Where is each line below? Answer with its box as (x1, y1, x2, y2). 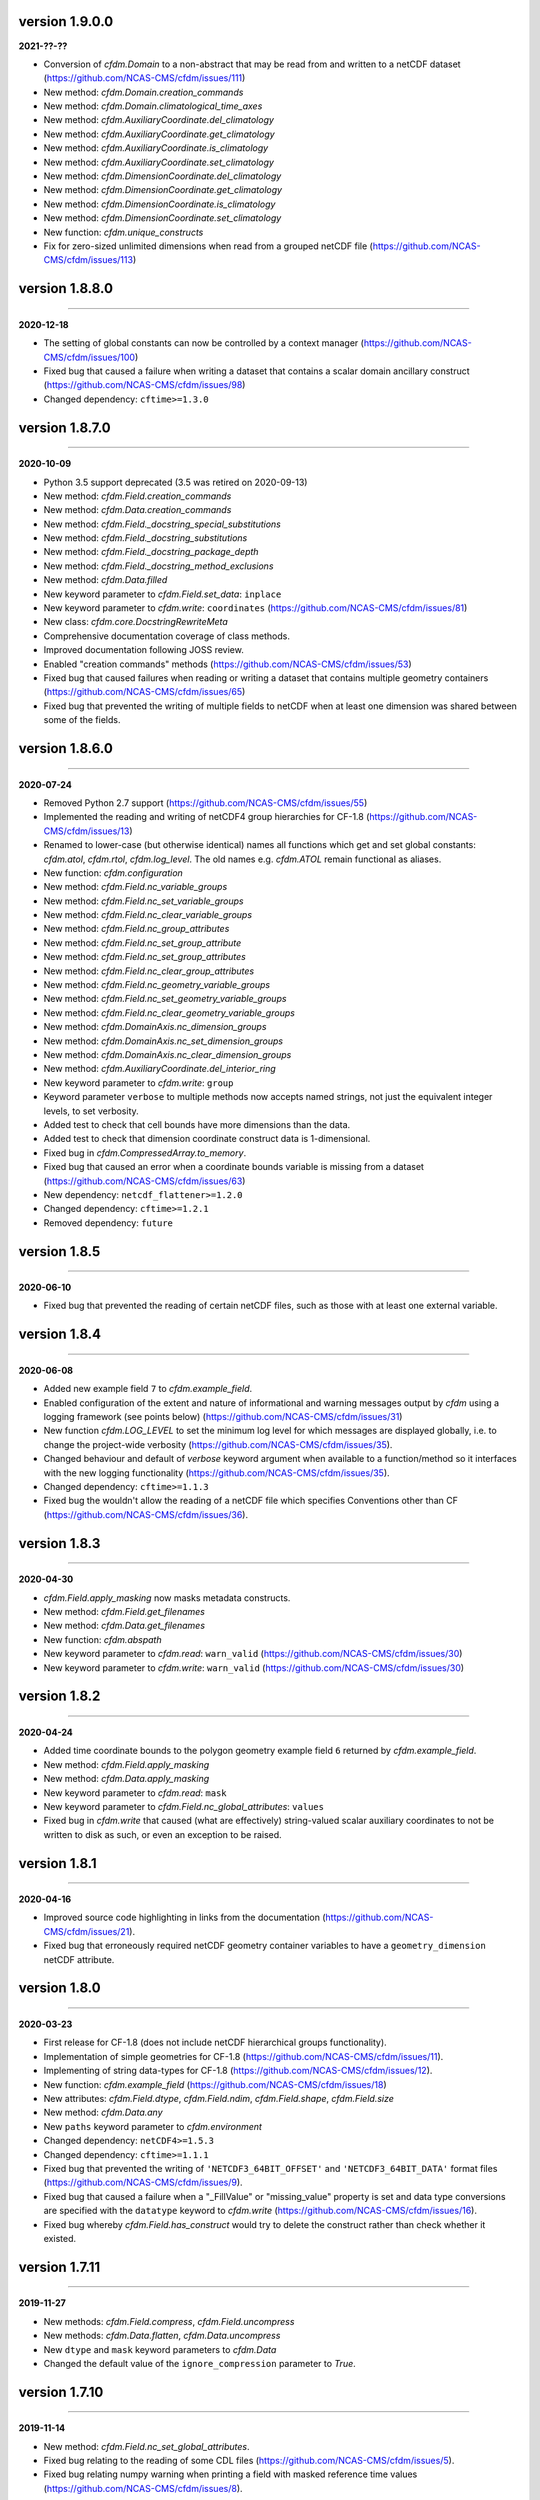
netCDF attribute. (43, 1953, 115, 1965)
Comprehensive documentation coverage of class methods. (43, 630, 290, 642)
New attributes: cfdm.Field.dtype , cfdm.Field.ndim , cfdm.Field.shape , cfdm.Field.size (43, 2093, 395, 2105)
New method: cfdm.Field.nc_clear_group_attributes (43, 965, 255, 977)
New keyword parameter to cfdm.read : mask (43, 1786, 227, 1799)
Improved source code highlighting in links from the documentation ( (43, 1911, 326, 1924)
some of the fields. (43, 714, 121, 726)
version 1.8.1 (18, 1855, 97, 1872)
